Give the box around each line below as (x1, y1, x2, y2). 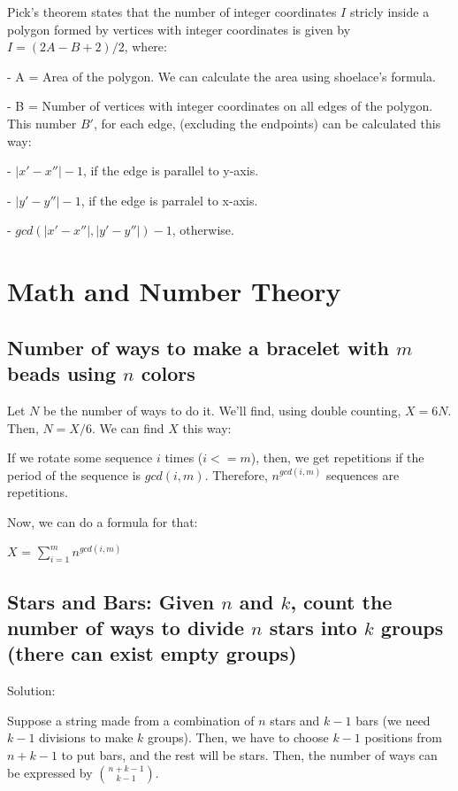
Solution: (7, 681, 56, 700)
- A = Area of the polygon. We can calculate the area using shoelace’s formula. (7, 66, 436, 85)
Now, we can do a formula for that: (7, 512, 198, 531)
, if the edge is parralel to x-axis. (80, 190, 258, 209)
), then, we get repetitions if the (250, 448, 424, 467)
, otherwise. (172, 221, 234, 239)
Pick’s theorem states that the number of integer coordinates (7, 3, 337, 20)
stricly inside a (349, 3, 430, 20)
